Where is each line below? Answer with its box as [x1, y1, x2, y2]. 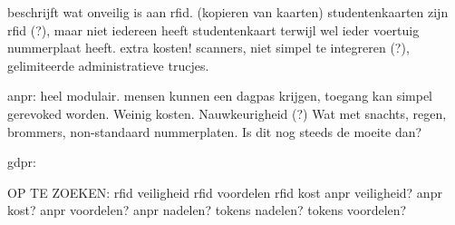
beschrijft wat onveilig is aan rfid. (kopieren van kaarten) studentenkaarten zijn [7, 3, 449, 21]
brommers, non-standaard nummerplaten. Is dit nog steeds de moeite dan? [7, 122, 422, 141]
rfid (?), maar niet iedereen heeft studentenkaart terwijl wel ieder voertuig [7, 20, 420, 39]
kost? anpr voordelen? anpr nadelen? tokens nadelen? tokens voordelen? [7, 201, 407, 220]
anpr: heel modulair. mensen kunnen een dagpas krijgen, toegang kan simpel [7, 86, 432, 105]
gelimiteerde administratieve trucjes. [7, 55, 209, 74]
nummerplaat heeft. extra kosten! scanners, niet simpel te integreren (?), [7, 38, 410, 57]
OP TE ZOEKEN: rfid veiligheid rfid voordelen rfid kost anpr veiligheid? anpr [7, 182, 442, 201]
